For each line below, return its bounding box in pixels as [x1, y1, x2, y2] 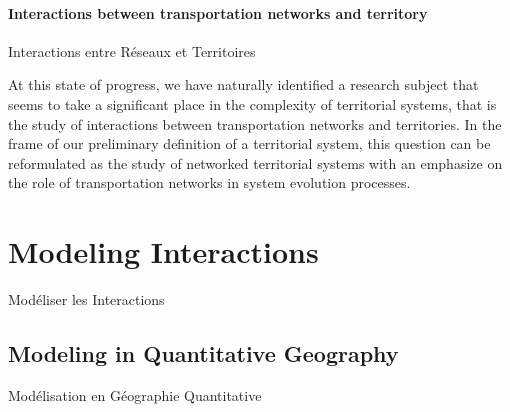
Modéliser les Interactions [8, 289, 165, 310]
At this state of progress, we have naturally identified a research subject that [8, 74, 479, 95]
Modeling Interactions [8, 231, 319, 272]
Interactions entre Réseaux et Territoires [8, 40, 256, 61]
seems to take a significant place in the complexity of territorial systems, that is [8, 93, 497, 114]
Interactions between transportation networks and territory [8, 2, 428, 23]
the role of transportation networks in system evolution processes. [8, 172, 411, 193]
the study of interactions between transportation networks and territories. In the [8, 113, 502, 134]
